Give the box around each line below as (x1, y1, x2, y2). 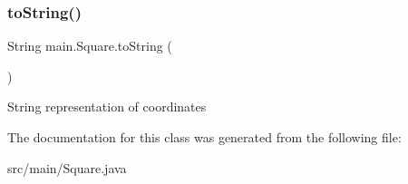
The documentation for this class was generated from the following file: (7, 128, 402, 146)
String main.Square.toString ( (7, 36, 172, 55)
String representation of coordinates (7, 97, 207, 116)
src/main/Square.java (7, 158, 127, 177)
